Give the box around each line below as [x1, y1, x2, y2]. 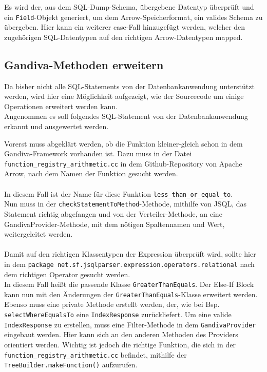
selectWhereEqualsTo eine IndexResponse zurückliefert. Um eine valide [4, 309, 232, 320]
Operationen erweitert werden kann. [4, 100, 118, 111]
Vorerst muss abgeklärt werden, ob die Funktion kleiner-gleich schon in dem [4, 138, 243, 149]
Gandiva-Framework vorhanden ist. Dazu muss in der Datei [4, 148, 192, 159]
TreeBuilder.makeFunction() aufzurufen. [4, 359, 138, 370]
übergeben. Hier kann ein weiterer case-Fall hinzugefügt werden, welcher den [4, 22, 245, 32]
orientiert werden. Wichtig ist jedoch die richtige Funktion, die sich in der [4, 339, 236, 349]
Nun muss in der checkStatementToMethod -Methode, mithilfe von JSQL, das [4, 198, 247, 209]
